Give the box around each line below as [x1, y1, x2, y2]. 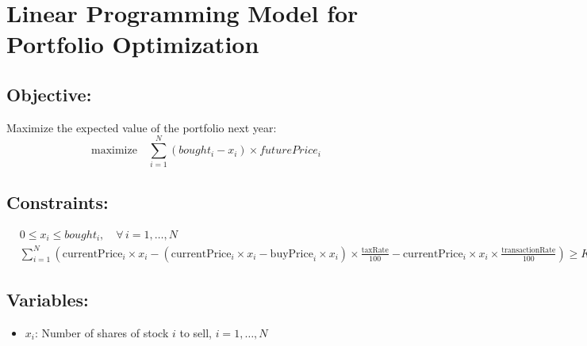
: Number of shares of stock [34, 324, 169, 340]
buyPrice [270, 248, 313, 260]
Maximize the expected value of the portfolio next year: [6, 119, 277, 135]
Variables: [6, 287, 89, 312]
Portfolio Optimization [6, 28, 259, 60]
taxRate [361, 246, 389, 255]
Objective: [6, 82, 92, 106]
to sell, [179, 324, 212, 340]
